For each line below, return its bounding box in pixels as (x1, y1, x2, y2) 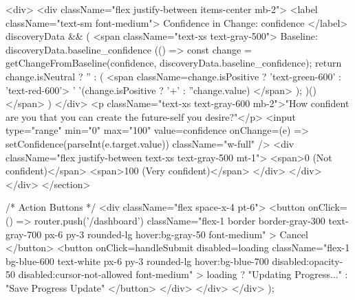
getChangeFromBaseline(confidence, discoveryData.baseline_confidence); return (6, 56, 342, 70)
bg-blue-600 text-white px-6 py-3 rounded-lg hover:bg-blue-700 (6, 253, 269, 268)
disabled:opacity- (272, 253, 343, 268)
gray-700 (6, 227, 42, 241)
